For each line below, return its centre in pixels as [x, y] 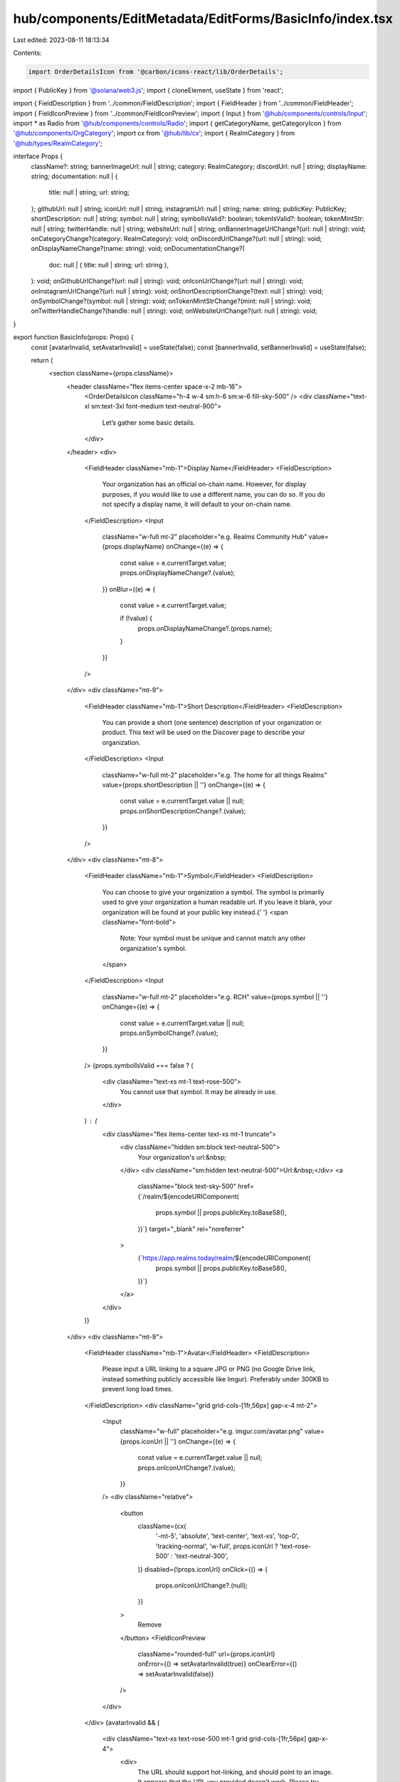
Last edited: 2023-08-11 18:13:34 [61, 40]
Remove [150, 1624]
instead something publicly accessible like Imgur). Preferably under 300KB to [215, 1379]
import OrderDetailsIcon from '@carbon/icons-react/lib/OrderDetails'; [156, 72]
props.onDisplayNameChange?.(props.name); [205, 628]
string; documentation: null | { [74, 176]
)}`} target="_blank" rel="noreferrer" [191, 1229]
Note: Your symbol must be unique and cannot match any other [213, 938]
